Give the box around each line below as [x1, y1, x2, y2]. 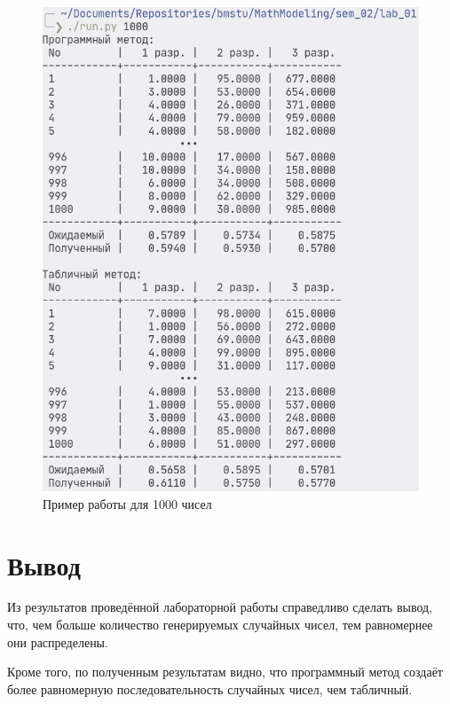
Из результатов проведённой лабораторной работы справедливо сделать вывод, [7, 598, 433, 616]
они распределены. [7, 632, 108, 651]
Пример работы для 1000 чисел [43, 494, 212, 512]
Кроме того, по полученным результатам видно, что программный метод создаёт [7, 662, 443, 681]
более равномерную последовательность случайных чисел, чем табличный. [7, 679, 413, 698]
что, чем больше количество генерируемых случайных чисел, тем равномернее [7, 615, 433, 634]
